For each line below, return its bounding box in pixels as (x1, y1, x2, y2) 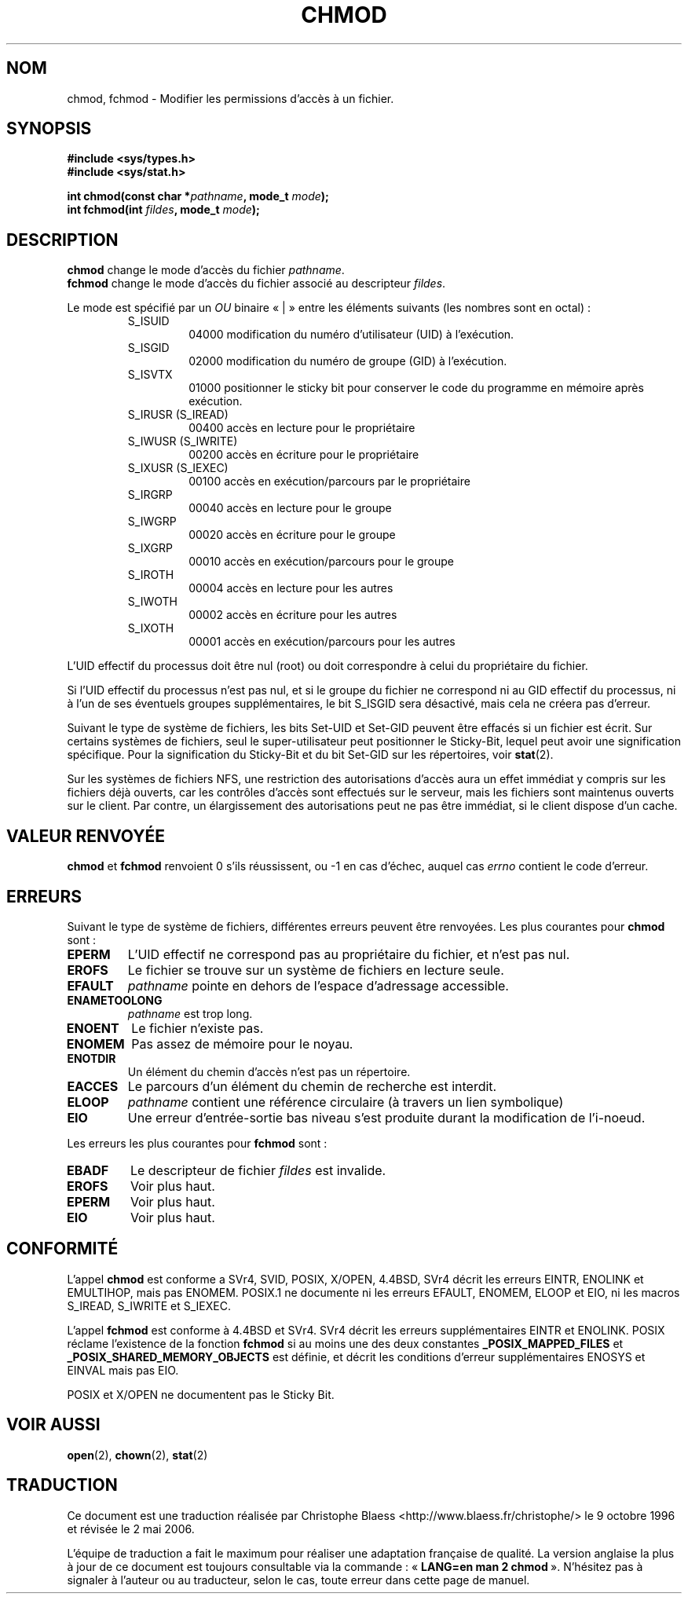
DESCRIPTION (6, 229, 119, 250)
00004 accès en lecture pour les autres (188, 581, 393, 595)
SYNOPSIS (6, 119, 92, 139)
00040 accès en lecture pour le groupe (188, 501, 392, 515)
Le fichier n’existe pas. (131, 1020, 264, 1036)
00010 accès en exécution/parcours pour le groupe (188, 555, 455, 569)
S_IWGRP (127, 514, 177, 529)
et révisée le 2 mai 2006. (67, 1521, 195, 1536)
